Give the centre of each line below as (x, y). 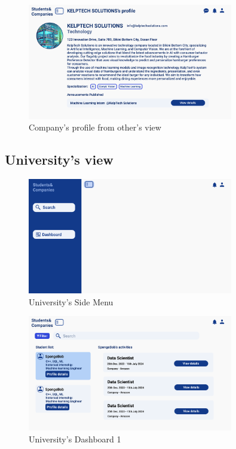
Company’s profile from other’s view (95, 127)
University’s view (59, 160)
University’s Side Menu (71, 301)
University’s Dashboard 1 (75, 439)
